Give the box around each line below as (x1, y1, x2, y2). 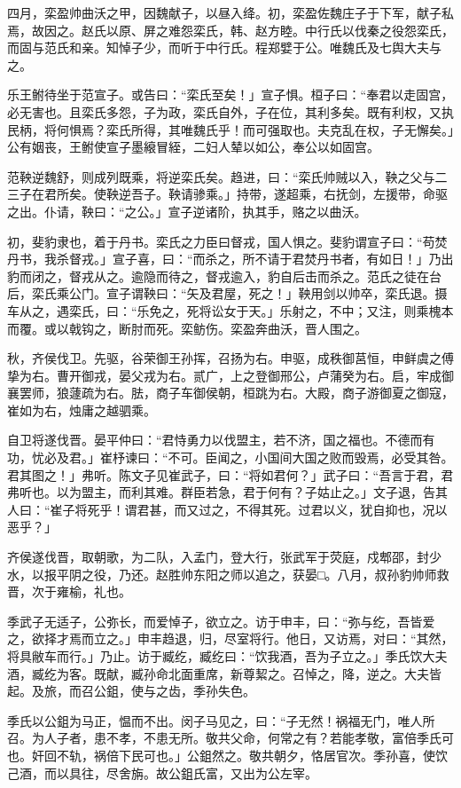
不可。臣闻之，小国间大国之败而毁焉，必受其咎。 (168, 448, 454, 467)
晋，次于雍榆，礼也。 (7, 582, 131, 601)
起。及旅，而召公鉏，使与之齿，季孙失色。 (7, 682, 255, 700)
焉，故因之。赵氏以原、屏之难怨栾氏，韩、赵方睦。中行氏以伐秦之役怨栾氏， (7, 20, 454, 39)
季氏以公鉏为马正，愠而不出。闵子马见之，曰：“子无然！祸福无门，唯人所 (7, 711, 435, 729)
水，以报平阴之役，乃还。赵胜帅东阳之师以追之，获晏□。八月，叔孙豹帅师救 (7, 564, 449, 583)
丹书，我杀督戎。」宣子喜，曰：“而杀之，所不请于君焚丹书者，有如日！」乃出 (7, 249, 454, 268)
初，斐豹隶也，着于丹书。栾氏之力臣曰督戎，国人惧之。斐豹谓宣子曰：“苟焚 (7, 232, 448, 250)
